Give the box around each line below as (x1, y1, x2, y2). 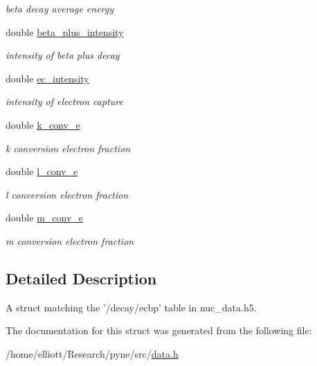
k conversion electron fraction (6, 140, 131, 155)
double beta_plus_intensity (6, 24, 124, 39)
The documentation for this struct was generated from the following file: (6, 323, 312, 338)
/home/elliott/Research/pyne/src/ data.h (6, 346, 179, 360)
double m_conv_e (6, 210, 84, 225)
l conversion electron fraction (6, 187, 129, 201)
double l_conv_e (6, 164, 78, 179)
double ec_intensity (6, 71, 89, 85)
